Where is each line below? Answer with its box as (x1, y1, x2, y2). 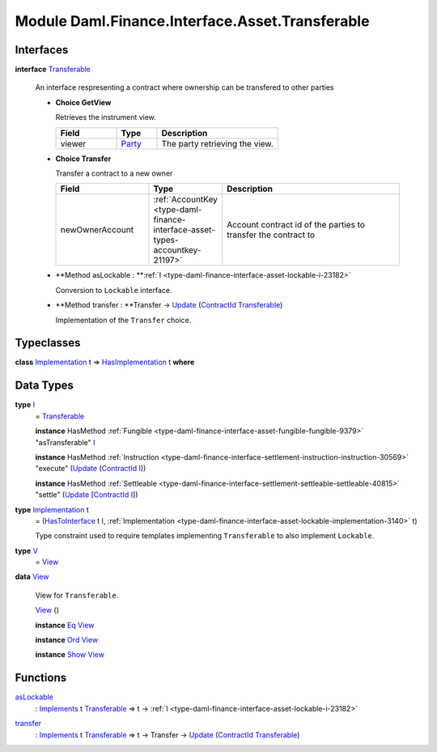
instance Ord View (35, 635, 99, 645)
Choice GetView (55, 97, 112, 107)
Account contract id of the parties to (227, 219, 366, 231)
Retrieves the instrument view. (55, 113, 157, 122)
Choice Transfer (55, 154, 112, 164)
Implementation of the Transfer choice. (55, 315, 192, 325)
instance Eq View (35, 620, 95, 630)
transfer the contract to (227, 229, 316, 240)
